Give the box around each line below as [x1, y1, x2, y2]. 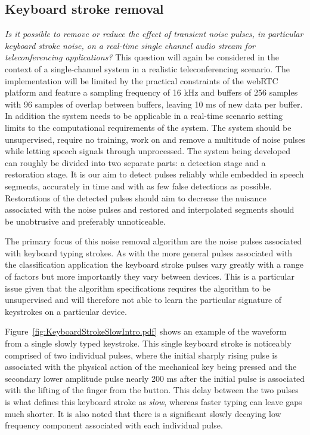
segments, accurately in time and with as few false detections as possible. [5, 179, 272, 192]
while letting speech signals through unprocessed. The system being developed [5, 145, 290, 157]
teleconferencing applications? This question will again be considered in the [5, 51, 280, 63]
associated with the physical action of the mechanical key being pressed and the [5, 360, 297, 373]
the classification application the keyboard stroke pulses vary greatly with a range [5, 258, 304, 271]
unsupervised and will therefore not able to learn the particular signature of [5, 293, 282, 306]
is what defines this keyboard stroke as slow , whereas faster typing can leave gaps [5, 396, 302, 408]
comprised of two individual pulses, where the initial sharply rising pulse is [5, 348, 278, 361]
